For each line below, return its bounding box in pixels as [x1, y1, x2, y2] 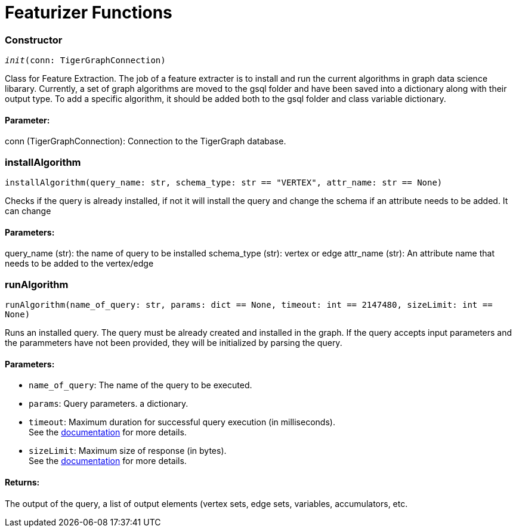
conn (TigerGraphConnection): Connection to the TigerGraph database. [5, 136, 286, 147]
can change [5, 206, 51, 216]
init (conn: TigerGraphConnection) [5, 55, 166, 66]
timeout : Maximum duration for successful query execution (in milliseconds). [29, 417, 335, 428]
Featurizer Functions [5, 2, 172, 23]
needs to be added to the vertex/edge [5, 258, 154, 269]
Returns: [5, 477, 40, 487]
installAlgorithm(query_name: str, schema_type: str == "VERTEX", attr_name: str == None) [5, 178, 443, 188]
